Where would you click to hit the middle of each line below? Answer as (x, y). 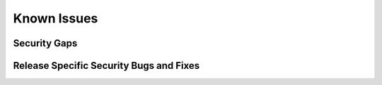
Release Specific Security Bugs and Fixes (106, 66)
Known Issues (56, 18)
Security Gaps (45, 43)
